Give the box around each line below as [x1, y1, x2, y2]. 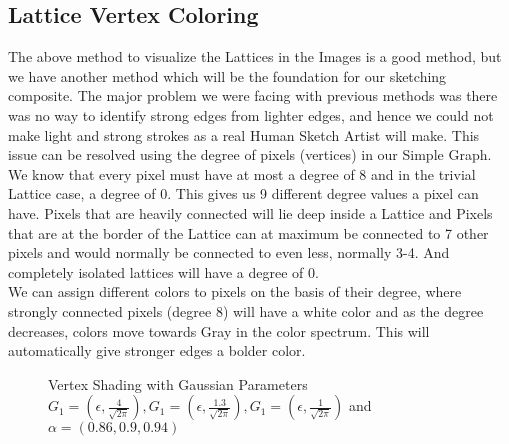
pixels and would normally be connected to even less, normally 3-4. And [8, 242, 450, 263]
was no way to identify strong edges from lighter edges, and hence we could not [8, 104, 494, 125]
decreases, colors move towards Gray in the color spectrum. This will [8, 320, 430, 341]
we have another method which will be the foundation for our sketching [8, 65, 447, 86]
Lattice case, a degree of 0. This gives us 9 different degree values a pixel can [8, 183, 479, 204]
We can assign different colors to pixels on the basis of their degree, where [8, 281, 462, 302]
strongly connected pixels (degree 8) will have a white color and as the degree [8, 300, 484, 321]
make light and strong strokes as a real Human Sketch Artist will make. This [8, 124, 480, 145]
